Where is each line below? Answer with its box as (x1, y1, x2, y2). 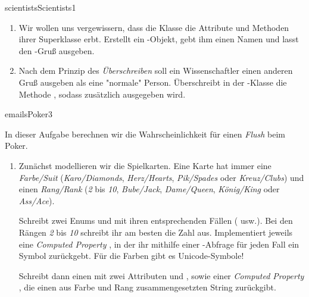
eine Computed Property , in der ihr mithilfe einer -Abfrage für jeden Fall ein (18, 237, 299, 250)
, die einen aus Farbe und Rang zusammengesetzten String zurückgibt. (18, 281, 276, 293)
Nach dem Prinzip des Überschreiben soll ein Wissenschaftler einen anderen (18, 64, 293, 77)
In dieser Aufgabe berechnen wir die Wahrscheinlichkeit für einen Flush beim (5, 127, 285, 140)
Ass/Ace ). (18, 194, 55, 207)
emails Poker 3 (5, 108, 53, 120)
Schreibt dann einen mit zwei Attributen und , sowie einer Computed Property (18, 269, 304, 282)
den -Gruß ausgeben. (18, 44, 95, 57)
